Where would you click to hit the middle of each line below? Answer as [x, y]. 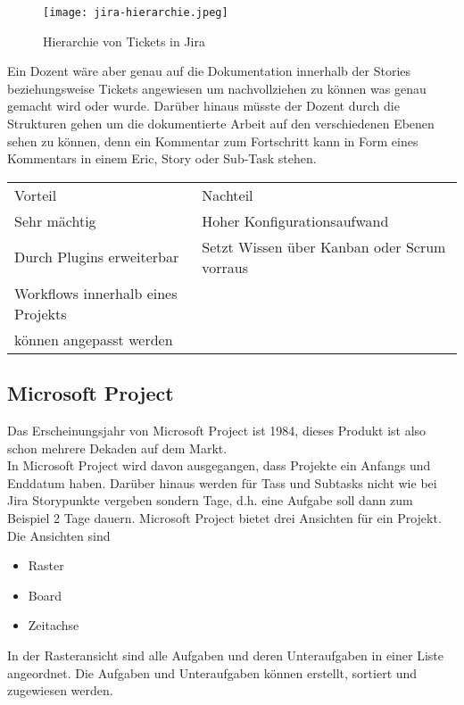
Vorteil [36, 195]
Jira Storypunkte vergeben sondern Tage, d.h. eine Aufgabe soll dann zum [210, 500]
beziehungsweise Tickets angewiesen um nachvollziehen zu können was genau [217, 88]
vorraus [225, 267]
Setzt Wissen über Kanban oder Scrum [324, 246]
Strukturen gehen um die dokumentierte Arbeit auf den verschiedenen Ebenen [221, 124]
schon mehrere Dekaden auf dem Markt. [117, 448]
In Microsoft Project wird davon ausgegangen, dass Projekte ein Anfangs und [219, 465]
